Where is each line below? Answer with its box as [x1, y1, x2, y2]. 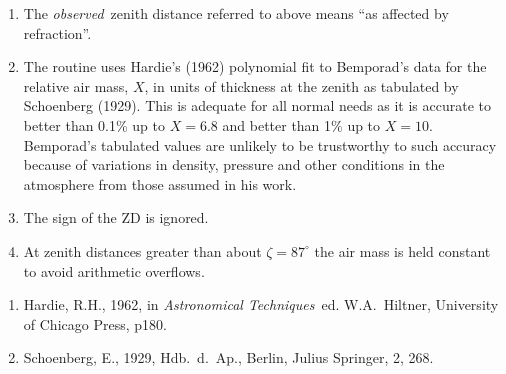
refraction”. [23, 22, 92, 43]
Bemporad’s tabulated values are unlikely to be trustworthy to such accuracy [23, 134, 497, 155]
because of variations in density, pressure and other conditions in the [23, 154, 445, 175]
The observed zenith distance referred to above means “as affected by [23, 3, 449, 23]
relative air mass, [23, 75, 129, 96]
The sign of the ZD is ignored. [23, 207, 209, 228]
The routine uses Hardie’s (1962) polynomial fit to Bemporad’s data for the [23, 56, 487, 77]
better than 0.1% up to [23, 114, 166, 135]
